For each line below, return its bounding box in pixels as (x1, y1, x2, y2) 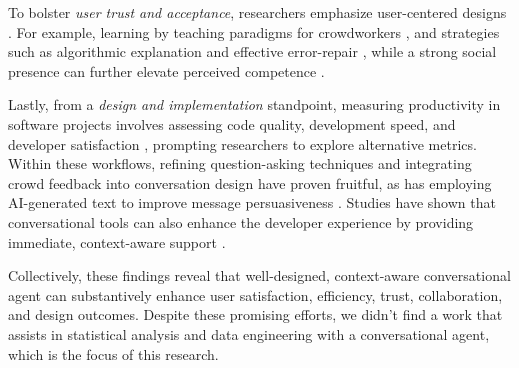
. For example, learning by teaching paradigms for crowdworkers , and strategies (8, 21, 500, 42)
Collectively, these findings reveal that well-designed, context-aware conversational (8, 265, 511, 286)
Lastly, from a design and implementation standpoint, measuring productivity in (8, 94, 501, 115)
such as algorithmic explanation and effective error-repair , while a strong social (8, 41, 497, 62)
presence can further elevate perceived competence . (8, 60, 325, 81)
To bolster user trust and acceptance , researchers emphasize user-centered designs (8, 2, 507, 22)
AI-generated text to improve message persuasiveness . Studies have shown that (8, 192, 496, 213)
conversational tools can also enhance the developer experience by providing (8, 211, 474, 232)
